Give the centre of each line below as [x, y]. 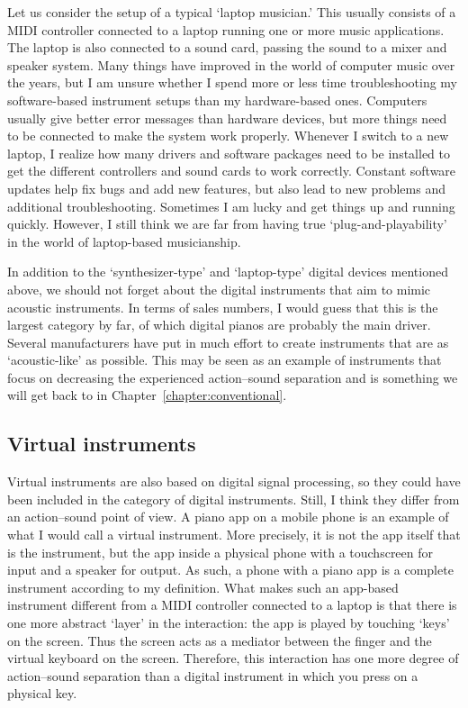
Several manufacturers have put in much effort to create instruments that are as [228, 342]
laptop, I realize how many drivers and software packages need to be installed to [229, 153]
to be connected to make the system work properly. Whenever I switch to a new [228, 136]
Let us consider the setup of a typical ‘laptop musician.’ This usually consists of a [232, 12]
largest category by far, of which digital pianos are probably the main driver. [219, 325]
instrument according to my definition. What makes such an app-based [203, 587]
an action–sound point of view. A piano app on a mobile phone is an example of [228, 517]
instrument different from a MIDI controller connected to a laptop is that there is [232, 605]
